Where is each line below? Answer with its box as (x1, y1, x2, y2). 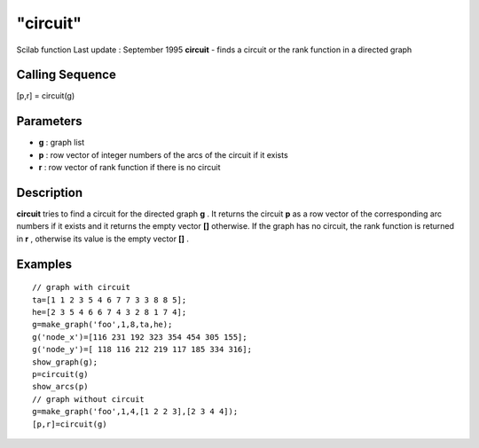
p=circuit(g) (32, 369, 89, 379)
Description (16, 185, 83, 200)
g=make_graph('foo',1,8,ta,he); (32, 319, 173, 330)
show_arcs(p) (32, 381, 89, 392)
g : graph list (38, 138, 85, 148)
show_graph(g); (32, 357, 98, 367)
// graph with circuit (32, 282, 131, 293)
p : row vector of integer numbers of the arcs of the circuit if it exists (38, 149, 288, 160)
